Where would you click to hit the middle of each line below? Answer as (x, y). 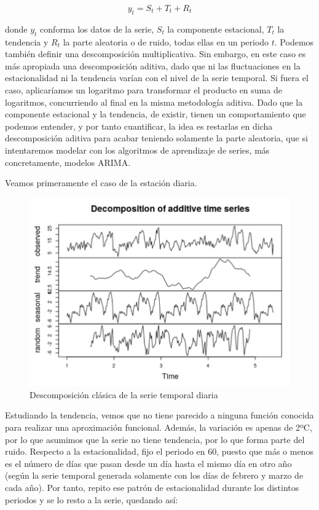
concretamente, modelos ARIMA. (68, 162)
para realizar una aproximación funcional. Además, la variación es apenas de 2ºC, (159, 427)
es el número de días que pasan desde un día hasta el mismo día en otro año (148, 463)
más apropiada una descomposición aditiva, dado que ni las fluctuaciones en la (153, 65)
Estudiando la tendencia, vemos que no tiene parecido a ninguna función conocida (159, 415)
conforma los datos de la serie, (97, 29)
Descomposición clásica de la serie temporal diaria (124, 394)
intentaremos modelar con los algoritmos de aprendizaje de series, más (137, 150)
